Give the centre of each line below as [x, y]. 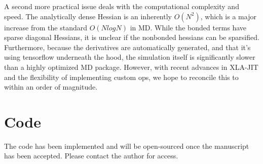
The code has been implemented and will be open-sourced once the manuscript [127, 146]
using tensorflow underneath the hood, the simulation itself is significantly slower [130, 57]
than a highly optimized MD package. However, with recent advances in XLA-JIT [131, 67]
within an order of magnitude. [51, 87]
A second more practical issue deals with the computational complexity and [122, 6]
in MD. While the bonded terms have [188, 27]
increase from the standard [46, 27]
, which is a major [228, 16]
